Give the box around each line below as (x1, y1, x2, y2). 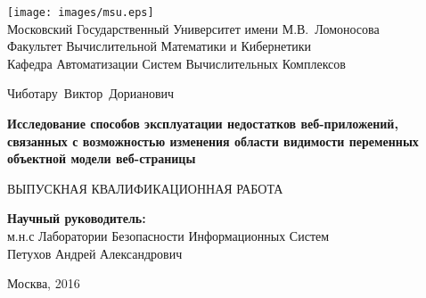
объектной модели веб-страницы (7, 149, 196, 168)
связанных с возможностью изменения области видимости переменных (7, 131, 419, 150)
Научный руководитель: (7, 209, 146, 228)
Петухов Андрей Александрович (7, 244, 183, 262)
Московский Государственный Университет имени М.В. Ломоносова (7, 19, 380, 37)
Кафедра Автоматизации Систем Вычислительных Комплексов (7, 54, 346, 72)
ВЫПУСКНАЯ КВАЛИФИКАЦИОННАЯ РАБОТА (7, 178, 283, 197)
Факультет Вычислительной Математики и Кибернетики (7, 37, 312, 55)
